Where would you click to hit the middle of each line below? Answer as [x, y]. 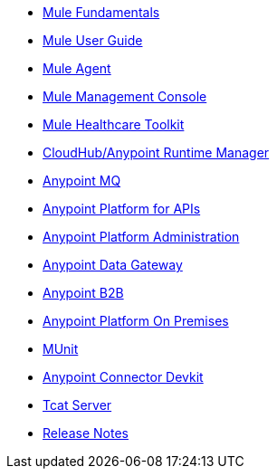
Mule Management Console [125, 96]
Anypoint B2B [83, 293]
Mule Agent [77, 68]
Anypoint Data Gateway [113, 265]
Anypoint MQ [82, 181]
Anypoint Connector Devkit [123, 377]
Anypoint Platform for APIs [122, 209]
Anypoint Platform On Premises [136, 321]
